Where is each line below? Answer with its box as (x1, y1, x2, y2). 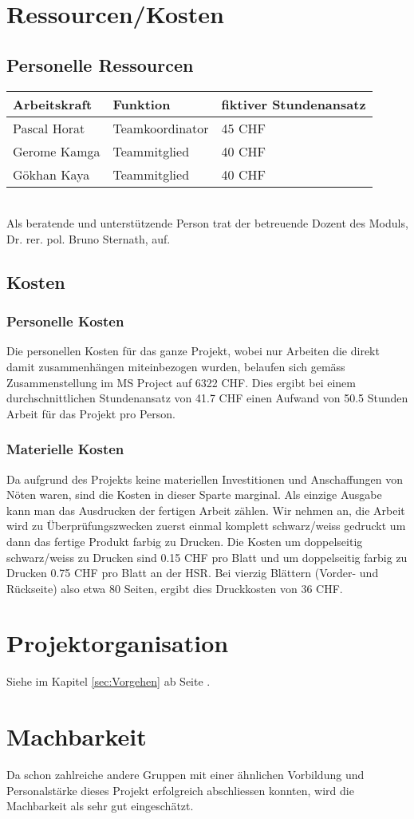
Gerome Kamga (13, 141, 101, 160)
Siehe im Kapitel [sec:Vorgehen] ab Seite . (6, 673, 211, 690)
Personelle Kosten (6, 311, 124, 331)
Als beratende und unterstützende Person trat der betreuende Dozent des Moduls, (6, 215, 408, 231)
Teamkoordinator (112, 118, 209, 137)
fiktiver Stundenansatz (221, 94, 366, 113)
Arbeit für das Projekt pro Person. (6, 405, 175, 421)
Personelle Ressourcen (6, 52, 194, 77)
